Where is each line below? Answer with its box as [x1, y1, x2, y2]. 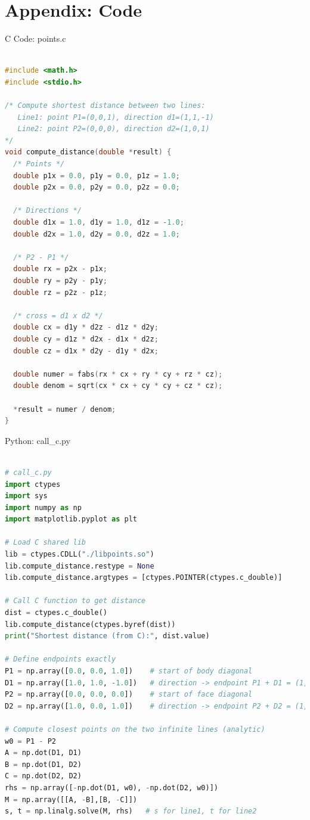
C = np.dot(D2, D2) [5, 772, 82, 781]
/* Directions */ [13, 206, 82, 215]
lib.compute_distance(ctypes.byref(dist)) [5, 620, 176, 629]
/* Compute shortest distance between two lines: [5, 101, 206, 110]
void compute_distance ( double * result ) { [5, 148, 172, 157]
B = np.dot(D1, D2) [5, 760, 82, 769]
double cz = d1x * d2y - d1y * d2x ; [13, 346, 159, 355]
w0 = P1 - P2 [5, 737, 56, 746]
